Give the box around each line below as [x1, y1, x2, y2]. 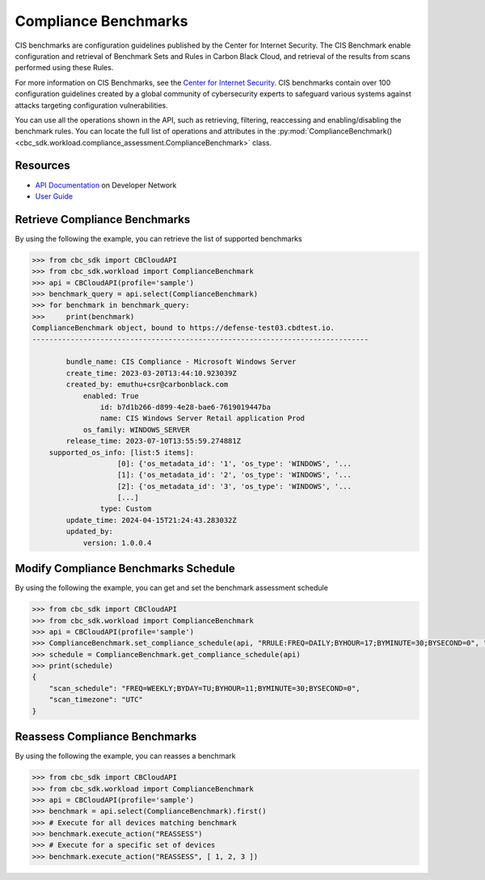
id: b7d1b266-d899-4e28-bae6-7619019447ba [99, 402, 271, 411]
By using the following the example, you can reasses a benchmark [15, 752, 236, 761]
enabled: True [82, 391, 139, 400]
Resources [15, 158, 70, 173]
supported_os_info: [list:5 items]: [48, 448, 194, 457]
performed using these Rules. [15, 63, 114, 73]
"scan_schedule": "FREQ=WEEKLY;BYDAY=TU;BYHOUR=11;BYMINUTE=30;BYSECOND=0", [48, 684, 361, 693]
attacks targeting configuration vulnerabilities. [15, 100, 169, 110]
